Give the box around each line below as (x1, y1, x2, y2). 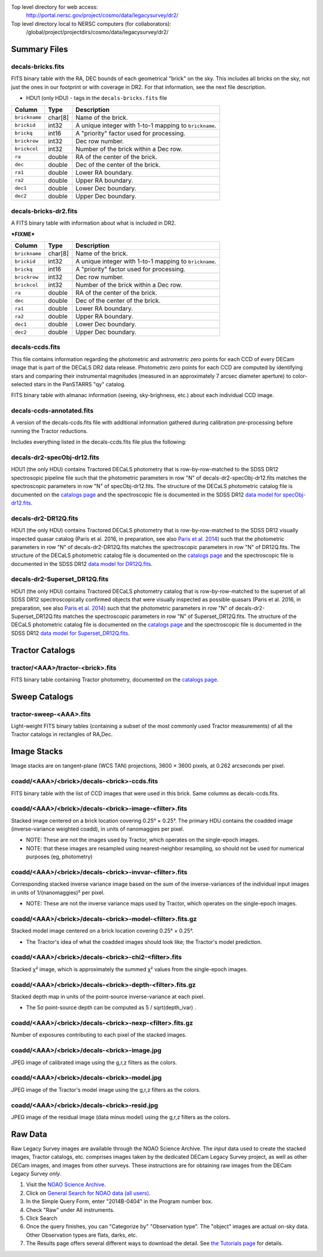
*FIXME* (11, 231, 35, 238)
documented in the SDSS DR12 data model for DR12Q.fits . (11, 560, 153, 567)
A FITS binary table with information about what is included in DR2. (11, 219, 176, 227)
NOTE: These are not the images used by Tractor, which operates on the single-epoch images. (26, 836, 260, 844)
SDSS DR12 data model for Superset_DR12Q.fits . (11, 629, 130, 637)
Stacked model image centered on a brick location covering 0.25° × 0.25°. (11, 927, 194, 934)
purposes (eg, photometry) (26, 853, 93, 861)
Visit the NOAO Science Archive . (26, 1181, 106, 1188)
